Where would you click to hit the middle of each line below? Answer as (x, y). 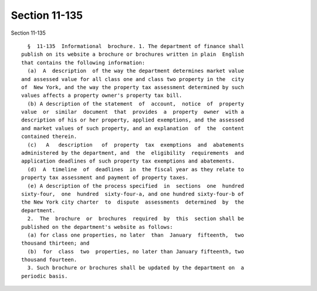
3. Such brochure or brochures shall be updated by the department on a (136, 268)
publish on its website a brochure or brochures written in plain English (133, 55)
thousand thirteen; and (55, 243)
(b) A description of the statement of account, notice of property (136, 104)
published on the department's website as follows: (97, 227)
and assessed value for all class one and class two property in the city (133, 79)
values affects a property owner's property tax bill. (102, 96)
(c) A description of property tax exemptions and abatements (136, 145)
